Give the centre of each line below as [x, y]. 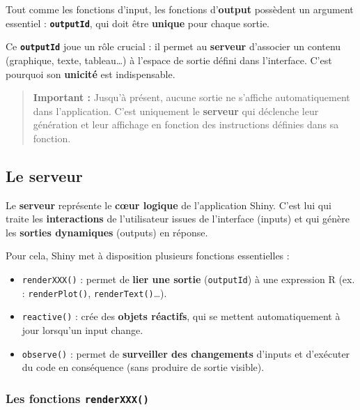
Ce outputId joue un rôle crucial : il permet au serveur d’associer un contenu [173, 46]
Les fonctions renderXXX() [77, 398]
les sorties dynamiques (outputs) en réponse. [107, 232]
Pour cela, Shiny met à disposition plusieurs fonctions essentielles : [148, 256]
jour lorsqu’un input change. [83, 330]
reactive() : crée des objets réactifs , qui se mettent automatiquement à [181, 316]
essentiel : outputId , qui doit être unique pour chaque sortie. [138, 23]
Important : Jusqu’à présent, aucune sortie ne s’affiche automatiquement [191, 97]
